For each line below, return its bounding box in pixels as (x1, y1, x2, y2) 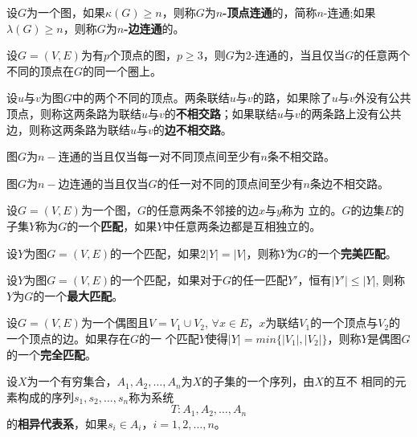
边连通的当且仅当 (58, 174, 149, 191)
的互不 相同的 (323, 373, 395, 390)
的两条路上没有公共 (300, 104, 402, 121)
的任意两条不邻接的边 (145, 202, 259, 218)
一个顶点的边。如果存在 (6, 329, 130, 346)
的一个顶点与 (310, 314, 378, 331)
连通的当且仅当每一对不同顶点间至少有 (58, 148, 261, 165)
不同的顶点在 (6, 62, 74, 79)
